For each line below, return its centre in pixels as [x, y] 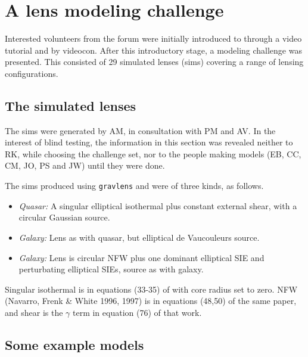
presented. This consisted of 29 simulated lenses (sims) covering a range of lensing [154, 62]
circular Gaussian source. [64, 217]
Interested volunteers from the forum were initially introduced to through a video [153, 38]
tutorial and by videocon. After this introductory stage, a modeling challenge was [153, 50]
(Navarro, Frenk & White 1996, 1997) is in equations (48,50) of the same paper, [151, 301]
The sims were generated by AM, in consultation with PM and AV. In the [140, 130]
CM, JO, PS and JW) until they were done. [85, 165]
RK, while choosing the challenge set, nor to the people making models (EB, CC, [153, 153]
